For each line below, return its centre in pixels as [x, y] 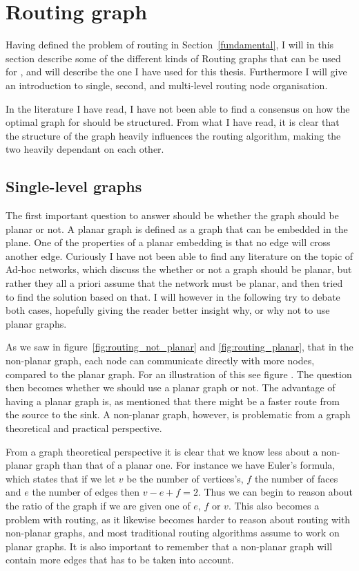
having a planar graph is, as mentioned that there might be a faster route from [173, 401]
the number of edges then [86, 492]
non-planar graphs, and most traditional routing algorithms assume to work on [173, 533]
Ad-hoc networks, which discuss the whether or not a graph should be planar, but [179, 269]
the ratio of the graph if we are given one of [98, 505]
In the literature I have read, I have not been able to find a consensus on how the [178, 108]
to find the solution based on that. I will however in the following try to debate [173, 296]
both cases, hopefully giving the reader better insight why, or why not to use [168, 310]
